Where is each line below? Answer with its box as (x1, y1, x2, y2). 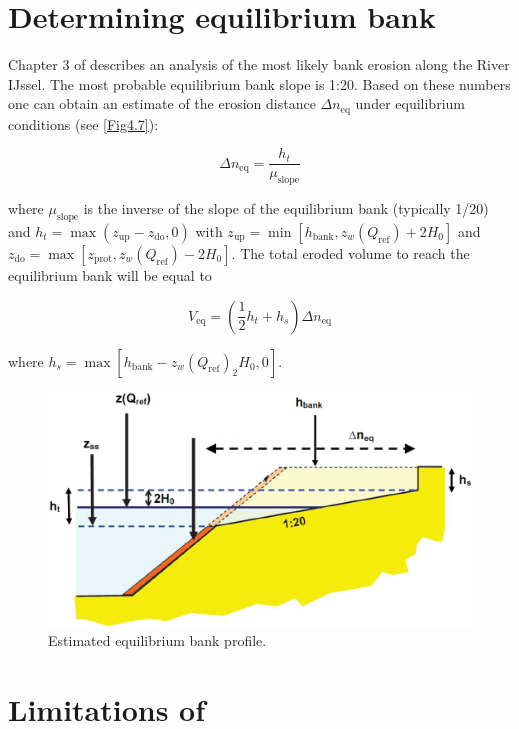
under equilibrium (355, 93, 465, 114)
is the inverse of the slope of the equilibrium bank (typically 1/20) (83, 198, 489, 219)
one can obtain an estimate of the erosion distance (8, 93, 316, 114)
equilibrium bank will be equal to (8, 265, 212, 286)
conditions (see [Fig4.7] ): (8, 113, 159, 134)
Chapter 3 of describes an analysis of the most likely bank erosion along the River (8, 54, 510, 75)
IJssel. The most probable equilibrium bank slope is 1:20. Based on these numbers (8, 73, 511, 94)
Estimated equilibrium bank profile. (48, 630, 267, 651)
